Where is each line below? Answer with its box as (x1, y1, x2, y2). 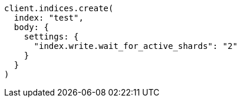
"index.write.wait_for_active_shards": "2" (34, 41, 238, 51)
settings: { (24, 32, 79, 41)
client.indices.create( (4, 4, 114, 13)
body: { (14, 22, 49, 32)
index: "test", (14, 13, 84, 22)
